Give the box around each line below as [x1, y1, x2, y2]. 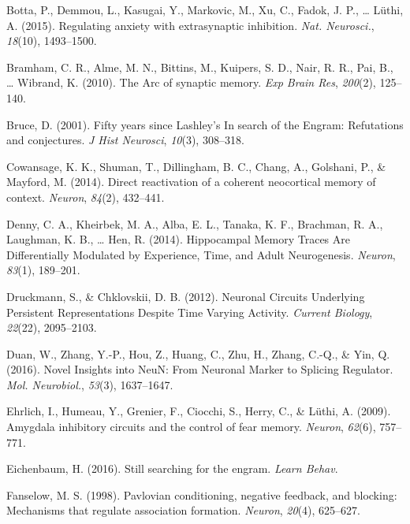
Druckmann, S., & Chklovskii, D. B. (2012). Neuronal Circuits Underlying [6, 288, 365, 304]
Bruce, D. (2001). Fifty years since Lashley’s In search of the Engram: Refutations [6, 116, 404, 132]
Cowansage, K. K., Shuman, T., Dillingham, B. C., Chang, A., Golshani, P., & [6, 158, 386, 174]
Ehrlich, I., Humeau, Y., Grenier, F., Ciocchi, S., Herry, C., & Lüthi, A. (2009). [6, 403, 391, 419]
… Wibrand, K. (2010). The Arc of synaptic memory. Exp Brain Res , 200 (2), [6, 74, 376, 91]
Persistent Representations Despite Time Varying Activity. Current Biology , [6, 303, 373, 320]
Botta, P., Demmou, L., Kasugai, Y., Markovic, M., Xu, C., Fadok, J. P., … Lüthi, [6, 2, 404, 17]
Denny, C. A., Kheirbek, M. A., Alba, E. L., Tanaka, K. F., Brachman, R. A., [6, 215, 383, 232]
